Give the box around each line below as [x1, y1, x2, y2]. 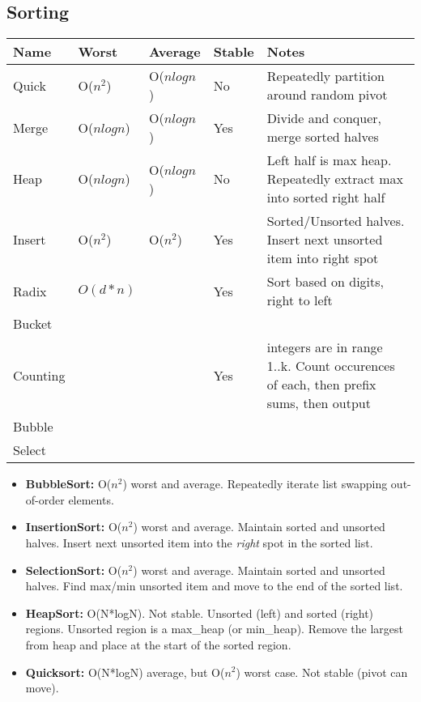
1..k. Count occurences [266, 356, 395, 376]
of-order [25, 491, 65, 508]
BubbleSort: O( [25, 475, 112, 492]
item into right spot [266, 249, 379, 268]
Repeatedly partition [266, 66, 385, 86]
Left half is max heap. [266, 151, 392, 170]
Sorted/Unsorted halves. [266, 211, 405, 231]
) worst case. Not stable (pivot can [236, 663, 408, 680]
